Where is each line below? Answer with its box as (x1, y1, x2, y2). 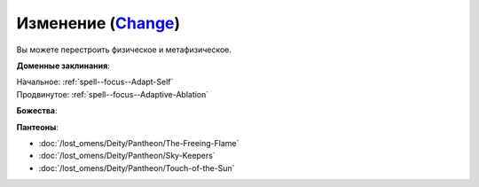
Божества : (16, 105, 58, 116)
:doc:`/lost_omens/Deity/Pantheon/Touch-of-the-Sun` (38, 162, 235, 173)
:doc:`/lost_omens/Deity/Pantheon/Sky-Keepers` (38, 151, 216, 161)
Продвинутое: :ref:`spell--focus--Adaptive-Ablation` (16, 89, 209, 99)
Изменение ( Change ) (16, 13, 181, 33)
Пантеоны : (16, 121, 59, 132)
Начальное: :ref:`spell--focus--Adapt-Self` (16, 76, 174, 88)
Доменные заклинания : (16, 60, 110, 71)
